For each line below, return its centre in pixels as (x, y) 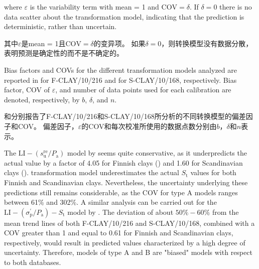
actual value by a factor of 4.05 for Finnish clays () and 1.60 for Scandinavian (123, 162)
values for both (213, 172)
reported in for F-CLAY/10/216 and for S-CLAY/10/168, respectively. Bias (120, 80)
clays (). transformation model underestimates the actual (92, 172)
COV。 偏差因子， (48, 126)
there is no (236, 7)
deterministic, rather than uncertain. (60, 26)
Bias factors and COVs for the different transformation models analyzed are (120, 70)
